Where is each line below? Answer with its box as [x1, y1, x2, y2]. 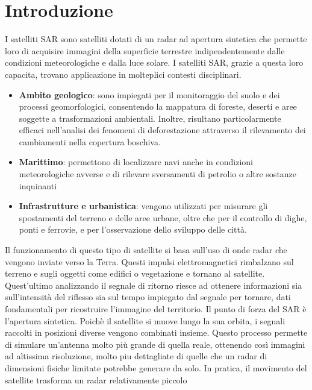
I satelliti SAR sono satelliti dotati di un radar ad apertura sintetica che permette [5, 33, 307, 45]
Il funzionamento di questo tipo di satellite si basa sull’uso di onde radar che [5, 244, 287, 256]
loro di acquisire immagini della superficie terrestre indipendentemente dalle [5, 44, 285, 57]
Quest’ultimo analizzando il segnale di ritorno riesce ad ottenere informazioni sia [5, 278, 302, 291]
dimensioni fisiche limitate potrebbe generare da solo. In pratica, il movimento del [5, 361, 307, 374]
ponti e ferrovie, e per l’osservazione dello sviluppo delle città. [19, 223, 247, 236]
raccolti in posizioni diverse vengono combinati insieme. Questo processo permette [5, 326, 308, 339]
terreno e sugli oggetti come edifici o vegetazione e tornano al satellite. [5, 267, 265, 280]
